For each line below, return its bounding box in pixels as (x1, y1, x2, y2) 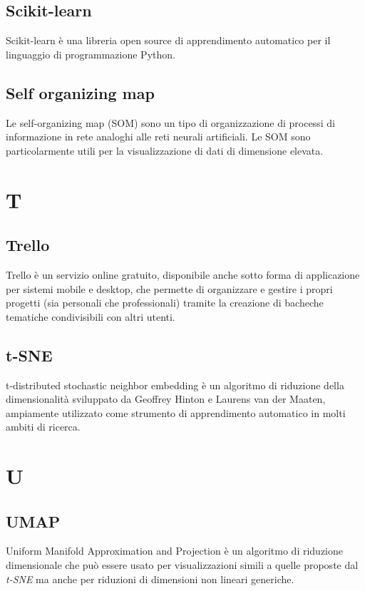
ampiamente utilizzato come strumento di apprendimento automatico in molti (6, 405, 346, 420)
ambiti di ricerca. (6, 419, 81, 434)
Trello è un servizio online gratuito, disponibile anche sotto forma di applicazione (6, 267, 360, 282)
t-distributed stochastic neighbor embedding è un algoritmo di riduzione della (6, 377, 344, 392)
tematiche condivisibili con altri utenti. (6, 309, 175, 324)
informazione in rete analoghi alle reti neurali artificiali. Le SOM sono (6, 129, 311, 144)
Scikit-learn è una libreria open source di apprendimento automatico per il (6, 33, 331, 48)
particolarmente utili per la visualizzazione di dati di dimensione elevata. (6, 143, 324, 158)
